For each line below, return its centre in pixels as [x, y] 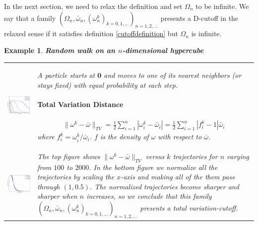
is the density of [124, 137]
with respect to [180, 137]
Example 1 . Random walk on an [60, 50]
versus [155, 156]
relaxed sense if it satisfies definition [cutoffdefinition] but [91, 33]
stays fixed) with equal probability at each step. [108, 84]
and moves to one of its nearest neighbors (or [173, 75]
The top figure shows [69, 156]
